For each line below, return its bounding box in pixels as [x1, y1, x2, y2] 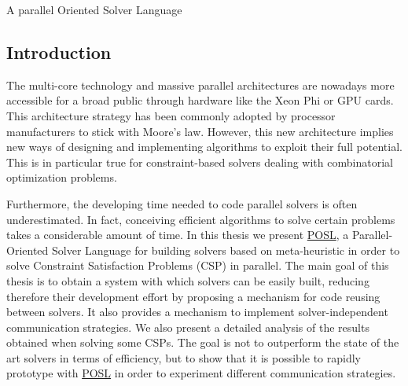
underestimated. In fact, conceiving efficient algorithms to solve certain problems [6, 211, 395, 227]
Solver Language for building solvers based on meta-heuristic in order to [51, 241, 400, 258]
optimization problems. [6, 169, 117, 186]
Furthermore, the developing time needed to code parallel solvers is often [6, 195, 358, 211]
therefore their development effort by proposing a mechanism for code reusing [6, 288, 380, 304]
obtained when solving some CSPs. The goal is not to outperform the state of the [6, 334, 399, 351]
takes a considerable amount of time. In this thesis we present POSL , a [6, 226, 349, 243]
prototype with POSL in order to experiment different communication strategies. [6, 365, 396, 381]
